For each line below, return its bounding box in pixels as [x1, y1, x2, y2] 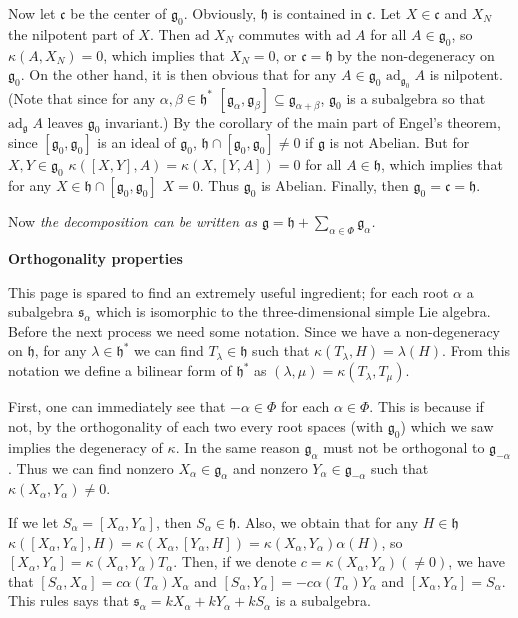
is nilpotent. [429, 64, 503, 85]
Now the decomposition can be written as [8, 211, 257, 232]
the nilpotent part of [8, 23, 134, 44]
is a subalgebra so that [346, 87, 486, 108]
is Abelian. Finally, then [261, 175, 409, 196]
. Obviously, [183, 3, 257, 23]
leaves [47, 111, 84, 132]
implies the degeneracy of [8, 436, 163, 457]
